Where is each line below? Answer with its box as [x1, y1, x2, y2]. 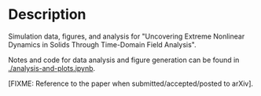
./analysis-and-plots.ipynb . [8, 63, 96, 72]
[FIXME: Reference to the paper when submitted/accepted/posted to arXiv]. [8, 79, 254, 88]
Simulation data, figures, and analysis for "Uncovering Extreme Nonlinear [8, 31, 245, 41]
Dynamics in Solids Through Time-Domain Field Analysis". [8, 39, 197, 49]
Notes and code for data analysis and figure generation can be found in [8, 55, 240, 65]
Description [8, 6, 86, 24]
